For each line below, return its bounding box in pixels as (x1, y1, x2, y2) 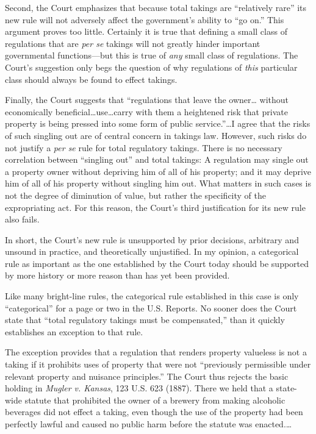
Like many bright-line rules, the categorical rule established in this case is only (5, 290, 299, 302)
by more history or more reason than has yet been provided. (5, 269, 230, 282)
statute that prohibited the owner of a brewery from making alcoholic (24, 393, 285, 406)
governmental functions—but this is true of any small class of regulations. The (5, 49, 298, 62)
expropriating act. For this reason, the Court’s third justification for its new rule (5, 201, 306, 213)
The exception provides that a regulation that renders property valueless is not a (5, 346, 307, 358)
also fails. (5, 213, 40, 226)
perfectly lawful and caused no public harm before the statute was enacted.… (5, 418, 292, 430)
